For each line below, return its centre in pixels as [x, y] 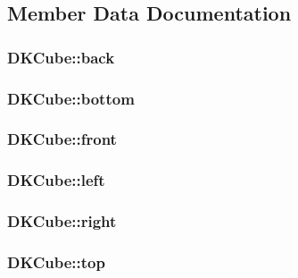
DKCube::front [62, 139]
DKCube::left [56, 180]
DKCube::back [61, 57]
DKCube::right [62, 221]
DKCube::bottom [71, 98]
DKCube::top [56, 261]
